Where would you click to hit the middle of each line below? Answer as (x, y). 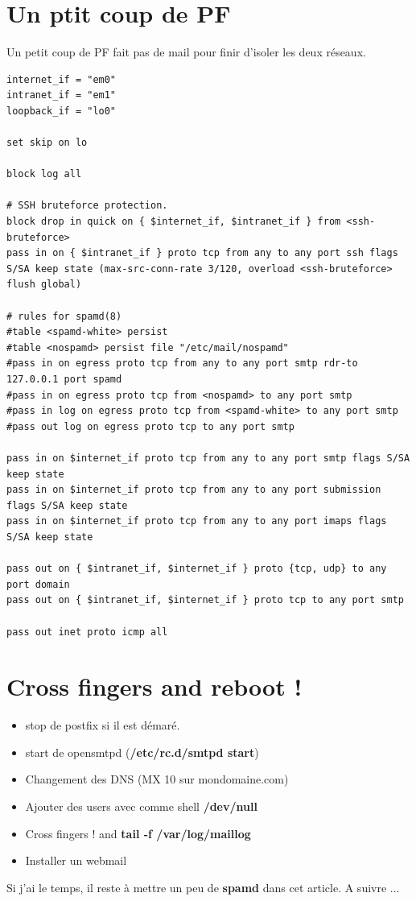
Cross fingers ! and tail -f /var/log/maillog (138, 833)
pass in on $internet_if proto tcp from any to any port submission (194, 490)
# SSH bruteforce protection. (87, 206)
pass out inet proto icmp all (87, 632)
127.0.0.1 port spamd (64, 379)
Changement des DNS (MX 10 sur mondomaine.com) (157, 779)
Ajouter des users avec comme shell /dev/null (141, 806)
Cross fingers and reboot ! (154, 686)
